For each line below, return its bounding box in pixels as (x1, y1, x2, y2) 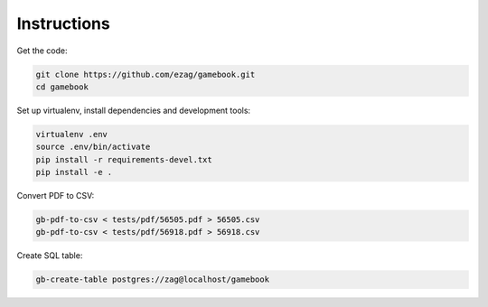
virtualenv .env (35, 129, 108, 139)
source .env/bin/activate (35, 142, 151, 153)
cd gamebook (35, 81, 89, 92)
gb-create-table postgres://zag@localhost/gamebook (35, 274, 270, 284)
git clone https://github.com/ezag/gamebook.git (35, 69, 256, 79)
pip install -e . (35, 167, 113, 178)
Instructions (16, 14, 110, 33)
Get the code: (16, 45, 68, 56)
